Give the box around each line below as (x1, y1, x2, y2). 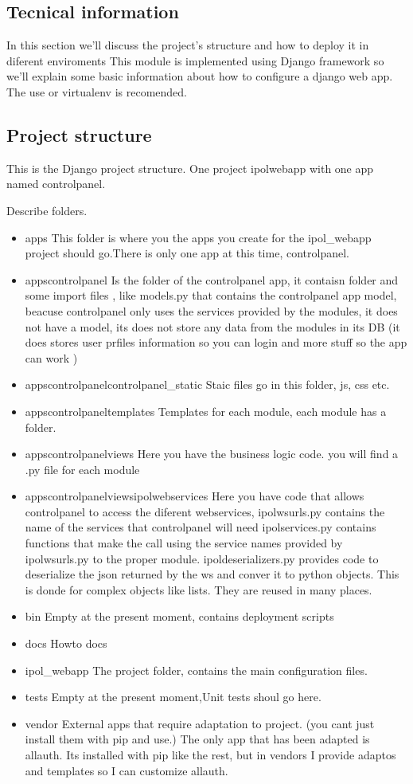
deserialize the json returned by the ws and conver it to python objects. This (25, 566, 399, 582)
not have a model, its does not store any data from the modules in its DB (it (25, 318, 400, 335)
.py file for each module (25, 461, 140, 477)
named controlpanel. (6, 175, 106, 192)
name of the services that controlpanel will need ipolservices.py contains (25, 519, 376, 535)
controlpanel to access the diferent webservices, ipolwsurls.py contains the (25, 503, 385, 519)
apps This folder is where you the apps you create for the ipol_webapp (25, 229, 372, 245)
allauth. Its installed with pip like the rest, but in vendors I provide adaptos (25, 747, 396, 762)
